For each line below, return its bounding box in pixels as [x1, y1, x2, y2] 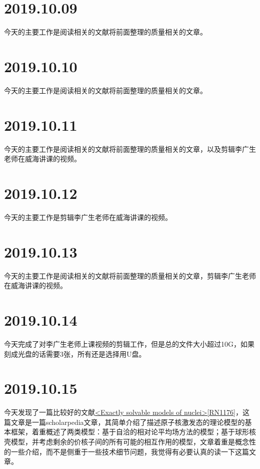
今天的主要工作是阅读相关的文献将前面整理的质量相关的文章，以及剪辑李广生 [4, 143, 256, 154]
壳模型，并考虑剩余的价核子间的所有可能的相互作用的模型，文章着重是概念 [4, 436, 249, 446]
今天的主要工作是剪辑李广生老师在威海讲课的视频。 [4, 211, 172, 222]
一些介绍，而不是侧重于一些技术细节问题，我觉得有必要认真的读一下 [10, 446, 235, 456]
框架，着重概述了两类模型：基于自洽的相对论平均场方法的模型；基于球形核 [10, 426, 256, 437]
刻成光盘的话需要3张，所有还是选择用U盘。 [4, 348, 146, 359]
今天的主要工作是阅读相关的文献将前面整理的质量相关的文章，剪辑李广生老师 [4, 270, 256, 281]
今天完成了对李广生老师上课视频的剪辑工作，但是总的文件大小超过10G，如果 [4, 338, 254, 349]
